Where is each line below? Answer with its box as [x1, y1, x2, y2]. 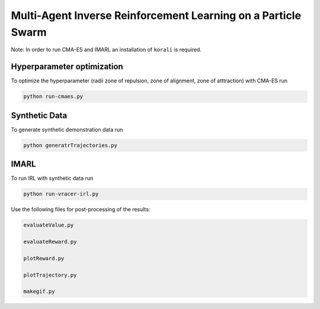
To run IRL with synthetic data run [11, 175, 94, 182]
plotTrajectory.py [23, 272, 77, 278]
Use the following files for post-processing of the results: [11, 206, 151, 213]
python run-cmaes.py [23, 93, 83, 100]
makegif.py [23, 288, 55, 295]
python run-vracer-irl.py [23, 190, 99, 197]
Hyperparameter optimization [11, 62, 124, 72]
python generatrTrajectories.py [23, 142, 118, 148]
